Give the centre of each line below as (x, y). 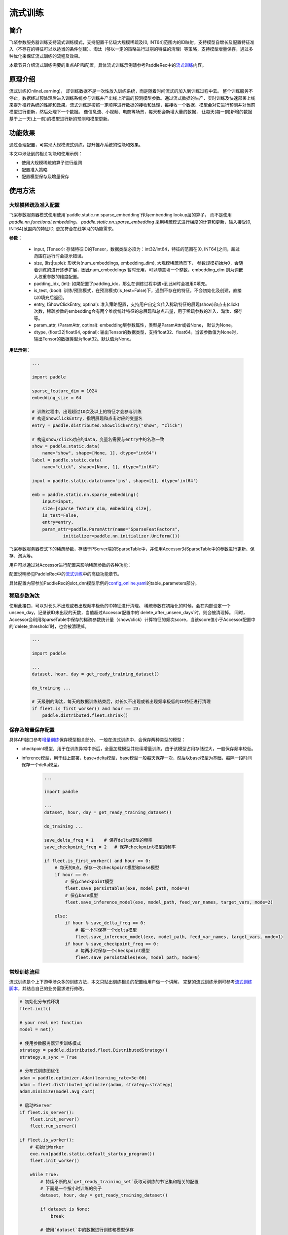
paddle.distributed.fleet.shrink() (85, 716)
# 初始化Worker (47, 1147)
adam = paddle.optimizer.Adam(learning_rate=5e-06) (83, 1078)
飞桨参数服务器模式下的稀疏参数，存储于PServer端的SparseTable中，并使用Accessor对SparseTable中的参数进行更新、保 (132, 549)
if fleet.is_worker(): (47, 1140)
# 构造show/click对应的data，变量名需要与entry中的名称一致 (98, 439)
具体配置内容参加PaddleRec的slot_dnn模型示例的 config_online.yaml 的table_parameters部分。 (104, 583)
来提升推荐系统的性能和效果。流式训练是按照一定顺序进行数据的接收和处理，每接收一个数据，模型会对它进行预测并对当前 (132, 105)
